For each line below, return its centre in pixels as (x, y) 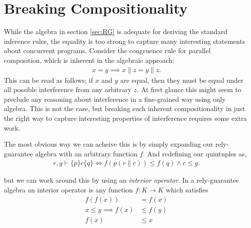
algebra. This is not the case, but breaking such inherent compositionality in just (125, 108)
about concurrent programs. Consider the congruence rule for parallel (107, 50)
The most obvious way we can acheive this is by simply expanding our (109, 144)
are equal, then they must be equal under (182, 80)
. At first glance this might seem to (189, 89)
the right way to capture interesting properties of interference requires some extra (125, 118)
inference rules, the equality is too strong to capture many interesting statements (125, 41)
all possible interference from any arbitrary (68, 89)
